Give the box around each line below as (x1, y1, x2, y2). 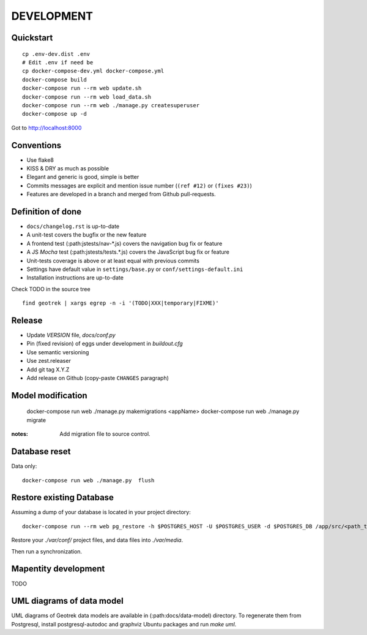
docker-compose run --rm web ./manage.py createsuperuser (22, 102, 200, 108)
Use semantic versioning (26, 348, 89, 356)
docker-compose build (22, 76, 87, 83)
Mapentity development (11, 564, 105, 574)
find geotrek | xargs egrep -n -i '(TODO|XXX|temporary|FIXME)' (22, 300, 220, 306)
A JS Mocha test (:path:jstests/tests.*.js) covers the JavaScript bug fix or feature (26, 248, 229, 256)
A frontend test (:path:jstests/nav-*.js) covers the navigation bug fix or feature (26, 240, 223, 247)
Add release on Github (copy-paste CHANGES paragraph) (26, 375, 169, 382)
